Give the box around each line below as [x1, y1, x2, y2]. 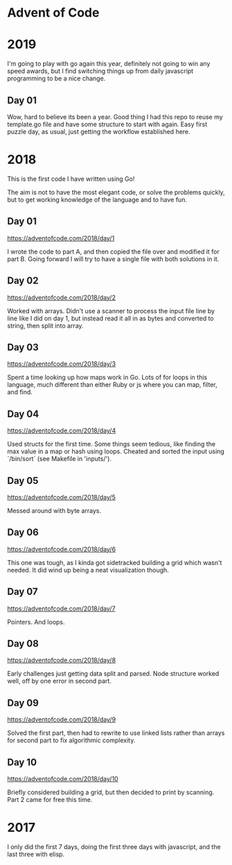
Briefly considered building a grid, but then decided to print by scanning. [7, 788, 215, 796]
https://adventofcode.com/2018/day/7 [7, 604, 116, 613]
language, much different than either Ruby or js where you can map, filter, [7, 381, 217, 389]
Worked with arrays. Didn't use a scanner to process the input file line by [7, 306, 215, 315]
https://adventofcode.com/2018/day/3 [7, 360, 116, 368]
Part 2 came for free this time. [7, 796, 93, 803]
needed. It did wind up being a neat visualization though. [7, 566, 170, 574]
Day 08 [7, 638, 39, 649]
